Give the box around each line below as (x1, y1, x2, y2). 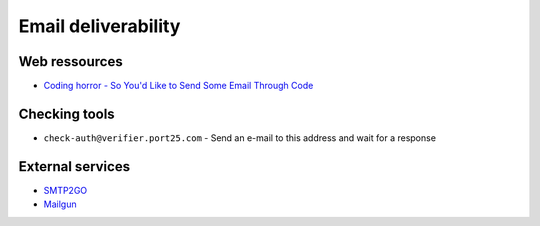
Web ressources (18, 53, 124, 70)
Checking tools (18, 105, 115, 122)
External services (18, 158, 130, 175)
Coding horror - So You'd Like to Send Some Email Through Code (43, 80, 314, 92)
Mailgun (43, 198, 77, 210)
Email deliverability (18, 15, 181, 37)
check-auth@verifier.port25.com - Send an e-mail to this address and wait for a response (43, 131, 437, 144)
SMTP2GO (43, 184, 88, 196)
